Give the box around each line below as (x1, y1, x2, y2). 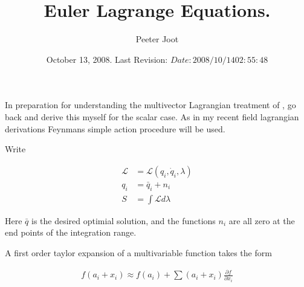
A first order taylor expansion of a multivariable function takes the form (5, 246, 272, 259)
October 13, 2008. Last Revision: (46, 53, 168, 65)
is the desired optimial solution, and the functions (31, 214, 216, 227)
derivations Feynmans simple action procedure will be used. (5, 122, 225, 135)
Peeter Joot (135, 33, 179, 45)
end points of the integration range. (5, 226, 137, 239)
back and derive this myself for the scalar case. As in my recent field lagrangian (5, 110, 299, 123)
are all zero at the (228, 214, 295, 227)
